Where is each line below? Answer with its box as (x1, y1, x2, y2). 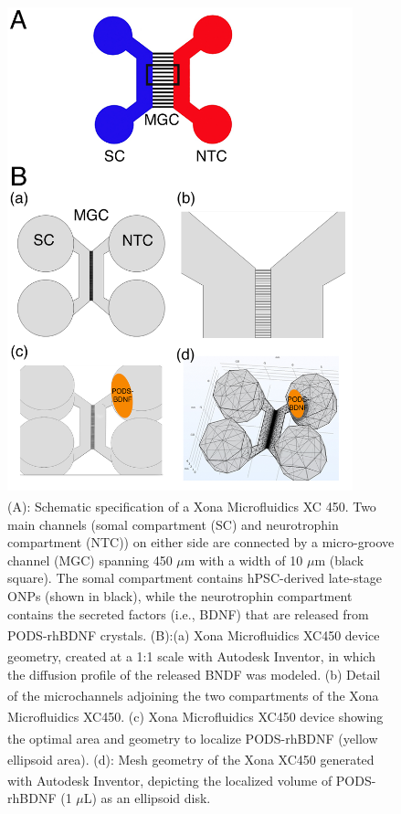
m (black (314, 550, 364, 569)
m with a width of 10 (184, 550, 303, 569)
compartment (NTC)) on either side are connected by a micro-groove (7, 533, 395, 552)
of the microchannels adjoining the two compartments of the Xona (7, 685, 379, 704)
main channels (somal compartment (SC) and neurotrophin (7, 514, 339, 534)
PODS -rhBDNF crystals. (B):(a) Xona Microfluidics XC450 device (7, 625, 380, 644)
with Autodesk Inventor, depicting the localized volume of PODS (7, 770, 372, 789)
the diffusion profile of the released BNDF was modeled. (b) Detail (7, 664, 381, 683)
